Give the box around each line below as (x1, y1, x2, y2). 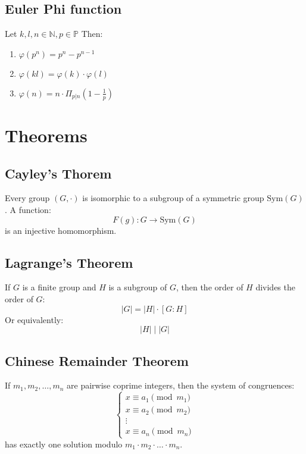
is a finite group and (22, 281, 96, 293)
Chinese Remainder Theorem (5, 351, 189, 370)
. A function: (5, 203, 51, 215)
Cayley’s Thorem (5, 164, 112, 182)
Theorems (5, 123, 88, 147)
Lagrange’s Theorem (5, 253, 133, 271)
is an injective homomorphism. (5, 224, 117, 236)
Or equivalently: (5, 313, 64, 325)
